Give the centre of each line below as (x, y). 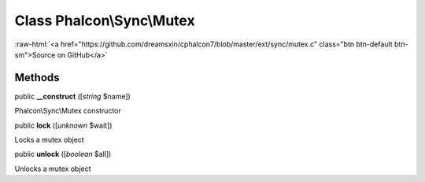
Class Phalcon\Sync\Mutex (105, 20)
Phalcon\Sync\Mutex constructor (68, 111)
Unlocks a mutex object (53, 169)
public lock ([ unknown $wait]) (63, 125)
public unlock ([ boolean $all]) (63, 154)
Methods (37, 78)
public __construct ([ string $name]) (73, 96)
